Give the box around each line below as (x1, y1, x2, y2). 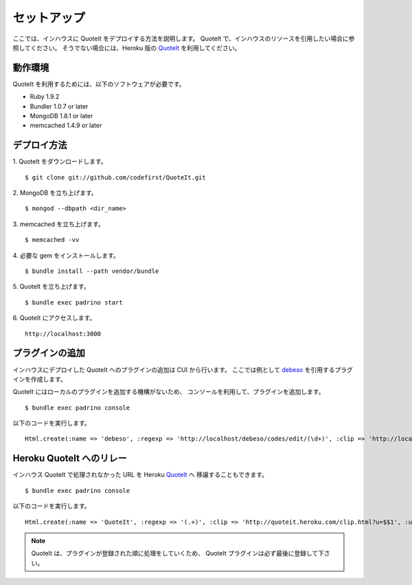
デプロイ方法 (12, 140, 67, 151)
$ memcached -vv (25, 236, 80, 244)
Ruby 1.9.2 (30, 93, 60, 101)
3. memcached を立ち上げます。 (12, 220, 104, 228)
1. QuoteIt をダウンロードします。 (12, 157, 107, 166)
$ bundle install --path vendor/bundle (25, 267, 159, 275)
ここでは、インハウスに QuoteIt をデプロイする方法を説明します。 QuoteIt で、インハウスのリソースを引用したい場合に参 (12, 34, 355, 43)
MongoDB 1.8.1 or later (30, 112, 93, 120)
